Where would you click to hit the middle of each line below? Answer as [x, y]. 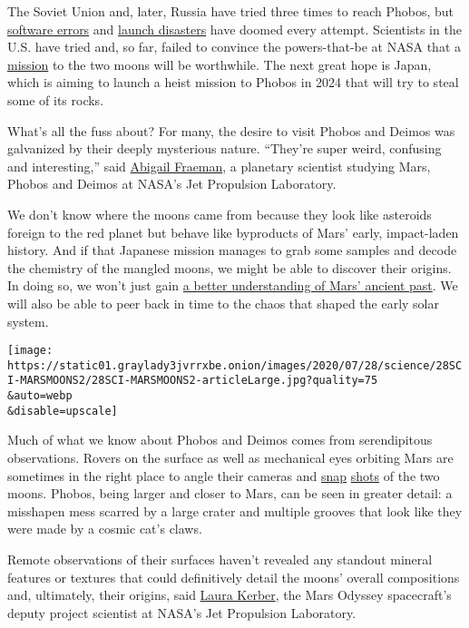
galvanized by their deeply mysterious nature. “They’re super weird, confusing [225, 148]
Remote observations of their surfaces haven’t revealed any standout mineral [220, 559]
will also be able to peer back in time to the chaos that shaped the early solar [223, 303]
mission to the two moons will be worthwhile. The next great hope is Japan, [220, 64]
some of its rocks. [56, 99]
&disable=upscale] [63, 411]
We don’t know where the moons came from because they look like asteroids [220, 214]
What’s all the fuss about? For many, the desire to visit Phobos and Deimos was [231, 130]
